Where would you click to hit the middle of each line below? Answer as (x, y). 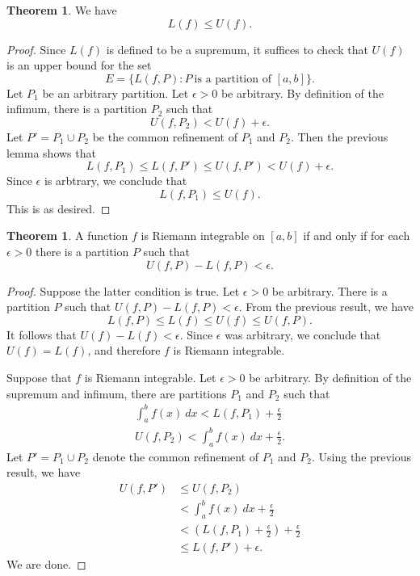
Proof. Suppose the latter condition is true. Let (123, 290)
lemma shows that (51, 152)
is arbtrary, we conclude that (115, 181)
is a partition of (233, 79)
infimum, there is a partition (77, 109)
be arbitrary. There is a (330, 290)
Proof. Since (36, 49)
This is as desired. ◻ (59, 208)
